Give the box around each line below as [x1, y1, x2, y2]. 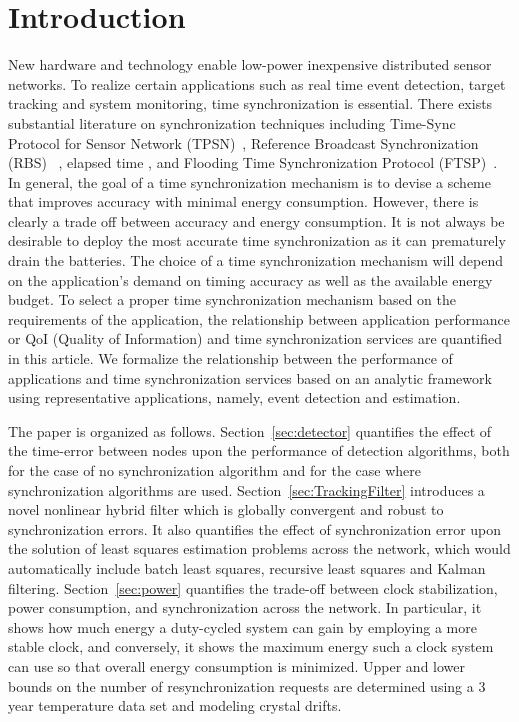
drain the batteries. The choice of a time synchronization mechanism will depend [8, 250, 503, 271]
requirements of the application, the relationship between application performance [8, 308, 511, 329]
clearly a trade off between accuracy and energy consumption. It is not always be [8, 210, 505, 231]
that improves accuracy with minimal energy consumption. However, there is [8, 191, 479, 212]
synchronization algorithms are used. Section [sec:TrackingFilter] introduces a [8, 479, 485, 500]
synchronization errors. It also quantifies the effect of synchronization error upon [8, 518, 502, 539]
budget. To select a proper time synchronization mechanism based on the [8, 289, 457, 310]
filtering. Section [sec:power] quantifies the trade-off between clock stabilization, [8, 577, 498, 598]
